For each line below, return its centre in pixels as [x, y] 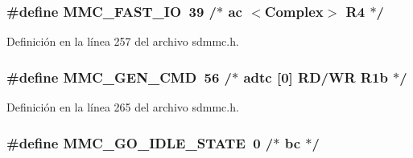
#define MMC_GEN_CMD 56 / [119, 77]
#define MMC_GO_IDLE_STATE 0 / [140, 142]
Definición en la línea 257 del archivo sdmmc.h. [123, 41]
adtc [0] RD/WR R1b [316, 77]
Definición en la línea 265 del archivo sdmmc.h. [123, 107]
